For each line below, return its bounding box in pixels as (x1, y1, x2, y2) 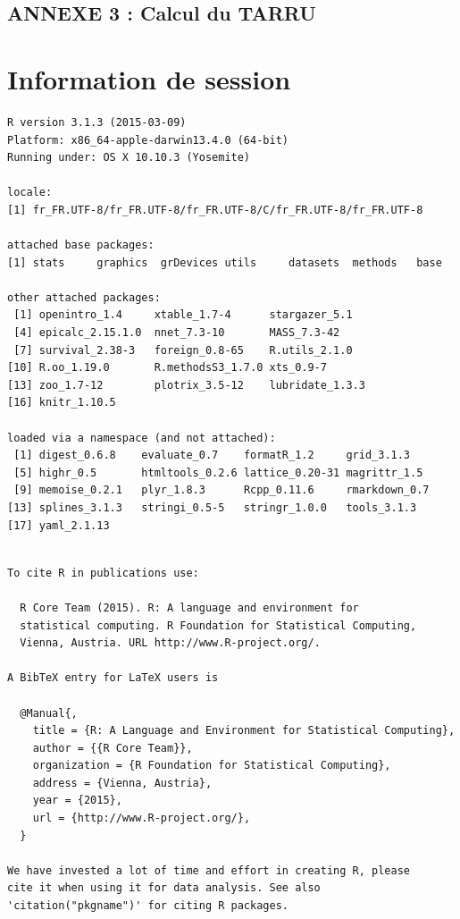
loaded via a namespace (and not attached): (7, 431, 276, 444)
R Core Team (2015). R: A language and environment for (20, 601, 359, 614)
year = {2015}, (32, 794, 122, 807)
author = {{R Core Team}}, (32, 741, 193, 755)
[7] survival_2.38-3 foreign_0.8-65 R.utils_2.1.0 (13, 343, 353, 357)
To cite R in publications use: (7, 566, 199, 579)
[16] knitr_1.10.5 (7, 396, 116, 409)
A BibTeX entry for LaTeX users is (7, 671, 219, 685)
